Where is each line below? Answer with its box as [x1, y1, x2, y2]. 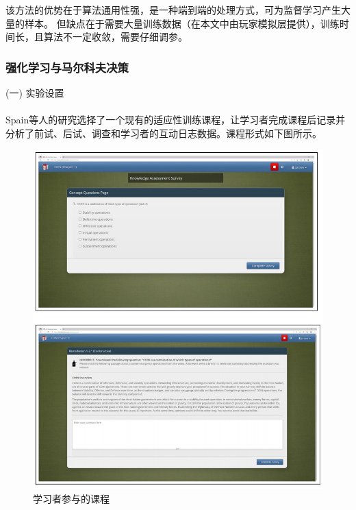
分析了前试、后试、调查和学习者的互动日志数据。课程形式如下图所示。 [5, 125, 322, 140]
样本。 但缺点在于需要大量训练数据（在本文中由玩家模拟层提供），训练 [24, 16, 340, 30]
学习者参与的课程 [33, 491, 110, 505]
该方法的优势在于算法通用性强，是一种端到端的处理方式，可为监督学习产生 [5, 3, 341, 16]
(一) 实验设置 [5, 86, 64, 99]
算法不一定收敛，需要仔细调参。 [43, 29, 188, 44]
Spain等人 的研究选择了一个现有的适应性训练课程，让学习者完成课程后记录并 [5, 112, 346, 127]
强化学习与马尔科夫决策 [5, 58, 129, 75]
